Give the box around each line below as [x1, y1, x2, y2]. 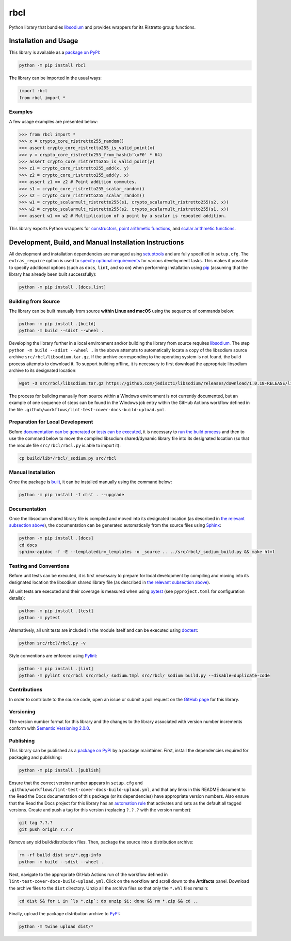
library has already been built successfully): [9, 271, 97, 277]
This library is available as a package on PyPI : [9, 50, 100, 55]
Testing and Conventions [9, 562, 70, 569]
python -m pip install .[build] [19, 321, 97, 326]
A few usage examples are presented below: [9, 118, 98, 124]
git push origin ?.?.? [19, 827, 73, 832]
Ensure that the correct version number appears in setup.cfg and [9, 780, 143, 786]
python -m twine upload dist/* [19, 924, 94, 929]
